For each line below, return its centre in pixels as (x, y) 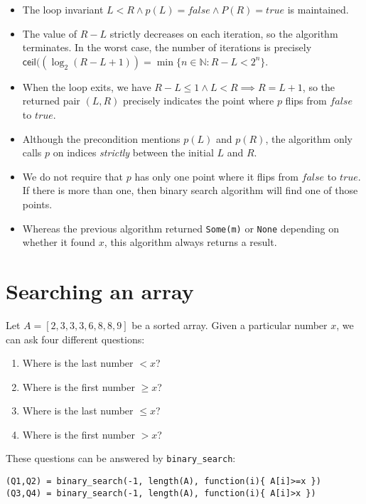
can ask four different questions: (75, 339)
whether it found (59, 242)
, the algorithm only (309, 138)
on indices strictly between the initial (133, 152)
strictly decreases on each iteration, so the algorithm (224, 33)
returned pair (51, 101)
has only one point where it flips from (216, 176)
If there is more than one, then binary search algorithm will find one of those (190, 190)
